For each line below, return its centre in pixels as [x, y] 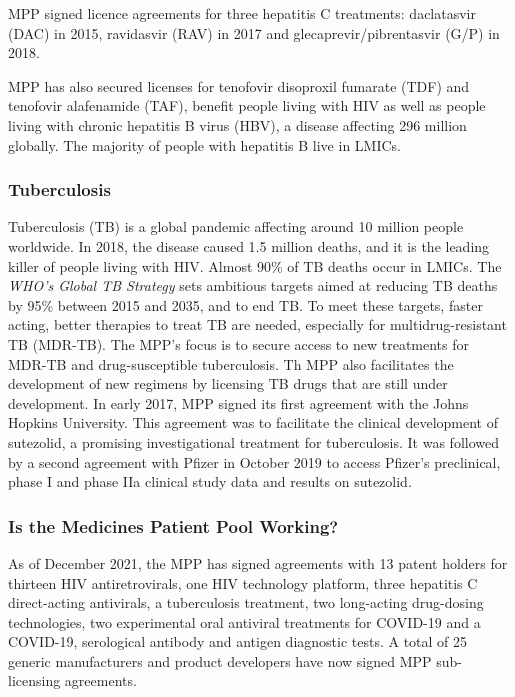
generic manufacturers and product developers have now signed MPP [220, 660]
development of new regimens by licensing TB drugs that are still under [228, 383]
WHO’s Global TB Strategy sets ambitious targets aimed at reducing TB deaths [253, 285]
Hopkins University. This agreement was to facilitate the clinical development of [253, 422]
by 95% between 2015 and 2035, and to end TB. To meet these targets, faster [245, 304]
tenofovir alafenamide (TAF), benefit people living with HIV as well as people [247, 105]
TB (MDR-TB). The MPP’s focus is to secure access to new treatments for [239, 343]
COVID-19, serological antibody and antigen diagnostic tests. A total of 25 [238, 641]
